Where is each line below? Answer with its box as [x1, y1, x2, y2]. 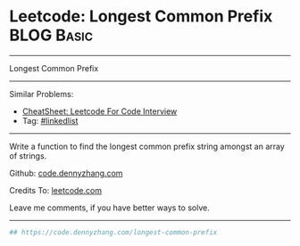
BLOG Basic [9, 25, 94, 45]
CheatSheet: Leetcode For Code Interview [21, 105, 178, 117]
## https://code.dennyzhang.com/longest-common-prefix [9, 227, 218, 237]
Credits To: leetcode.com [9, 184, 103, 195]
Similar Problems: [9, 88, 74, 99]
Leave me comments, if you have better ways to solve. [9, 202, 210, 213]
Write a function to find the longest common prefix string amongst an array [9, 141, 286, 152]
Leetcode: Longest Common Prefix [9, 6, 273, 27]
